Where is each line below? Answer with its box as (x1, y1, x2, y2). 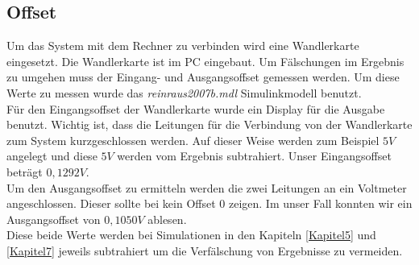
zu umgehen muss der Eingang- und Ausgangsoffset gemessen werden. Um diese (6, 68, 400, 85)
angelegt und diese (6, 147, 97, 164)
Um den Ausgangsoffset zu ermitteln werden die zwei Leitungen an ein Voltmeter (6, 179, 407, 196)
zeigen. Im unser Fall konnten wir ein (228, 195, 413, 212)
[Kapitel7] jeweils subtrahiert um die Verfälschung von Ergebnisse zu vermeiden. (6, 242, 403, 259)
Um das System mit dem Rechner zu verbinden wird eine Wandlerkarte (6, 37, 359, 54)
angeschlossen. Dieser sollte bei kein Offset (6, 195, 216, 212)
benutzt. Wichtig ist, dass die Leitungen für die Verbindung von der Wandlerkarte (6, 116, 413, 133)
